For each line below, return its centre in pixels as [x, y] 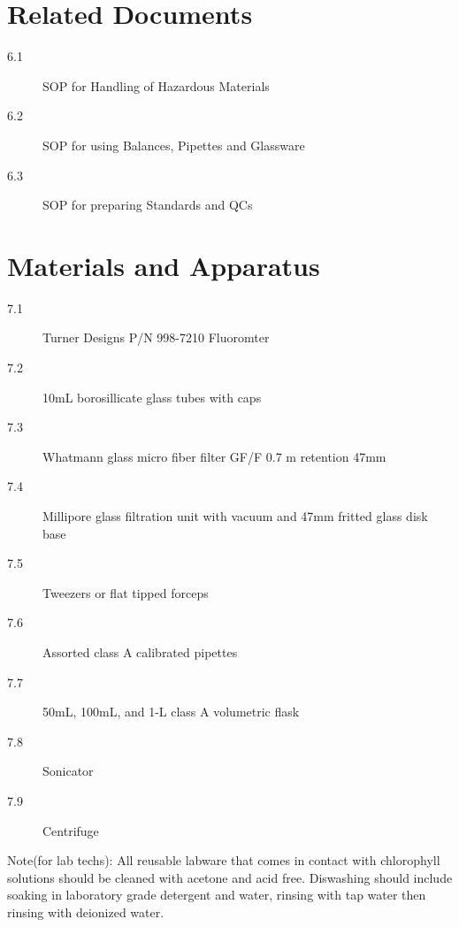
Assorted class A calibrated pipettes [140, 651]
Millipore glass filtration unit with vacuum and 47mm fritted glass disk [235, 515]
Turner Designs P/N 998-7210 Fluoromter [156, 337]
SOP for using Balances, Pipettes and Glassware [174, 145]
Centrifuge [71, 830]
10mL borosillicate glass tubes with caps [152, 397]
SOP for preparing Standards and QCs [148, 205]
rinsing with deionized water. [86, 912]
